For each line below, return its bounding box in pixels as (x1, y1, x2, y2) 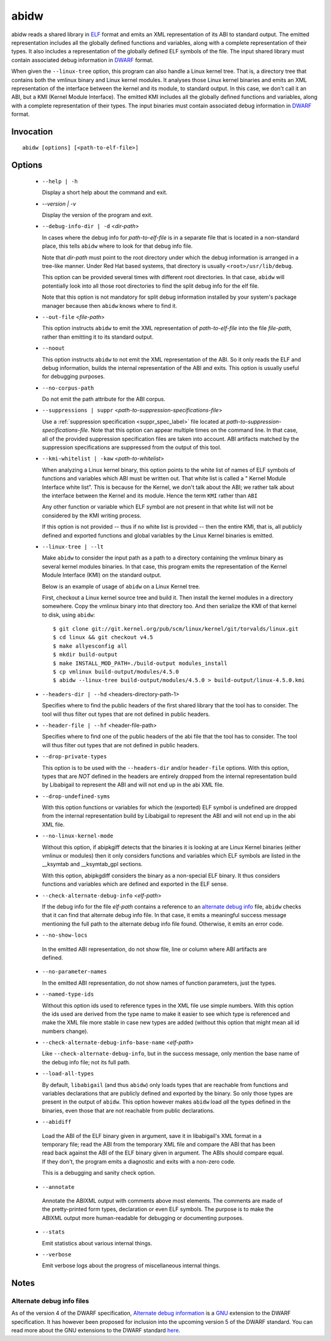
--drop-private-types (42, 753, 107, 760)
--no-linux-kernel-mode (42, 832, 113, 840)
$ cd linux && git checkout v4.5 (53, 634, 153, 641)
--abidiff (42, 1118, 72, 1126)
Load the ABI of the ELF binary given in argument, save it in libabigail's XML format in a (42, 1132, 262, 1139)
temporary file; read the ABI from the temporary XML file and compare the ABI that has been (42, 1140, 276, 1148)
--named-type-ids (42, 991, 94, 998)
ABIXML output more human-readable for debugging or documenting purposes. (42, 1214, 245, 1221)
